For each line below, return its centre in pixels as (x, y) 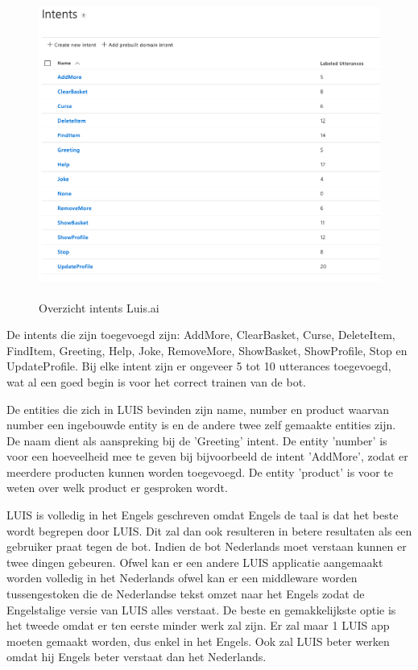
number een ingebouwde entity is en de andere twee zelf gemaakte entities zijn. (201, 425)
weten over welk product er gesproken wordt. (117, 488)
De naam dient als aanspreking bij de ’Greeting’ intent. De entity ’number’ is (197, 440)
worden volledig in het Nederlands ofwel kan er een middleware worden (182, 578)
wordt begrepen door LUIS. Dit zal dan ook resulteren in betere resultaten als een (209, 530)
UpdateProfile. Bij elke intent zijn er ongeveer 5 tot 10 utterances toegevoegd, (199, 366)
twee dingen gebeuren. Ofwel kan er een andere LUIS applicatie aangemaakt (195, 562)
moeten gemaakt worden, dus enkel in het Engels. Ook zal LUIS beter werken (198, 641)
